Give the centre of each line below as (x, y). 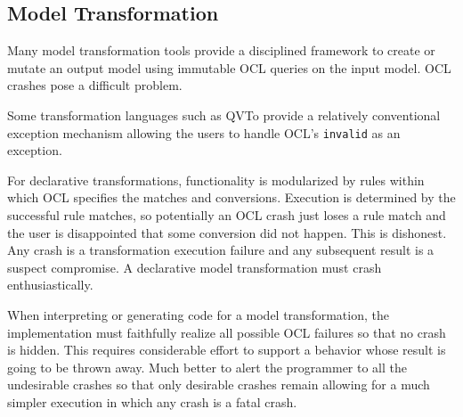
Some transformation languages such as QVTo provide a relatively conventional (224, 114)
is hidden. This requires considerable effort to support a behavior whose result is (227, 350)
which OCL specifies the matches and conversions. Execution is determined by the (231, 197)
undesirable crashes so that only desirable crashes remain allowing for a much (219, 384)
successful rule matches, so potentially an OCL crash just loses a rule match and (227, 215)
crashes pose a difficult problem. (95, 85)
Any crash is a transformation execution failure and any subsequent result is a (221, 250)
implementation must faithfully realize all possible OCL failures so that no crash (227, 332)
